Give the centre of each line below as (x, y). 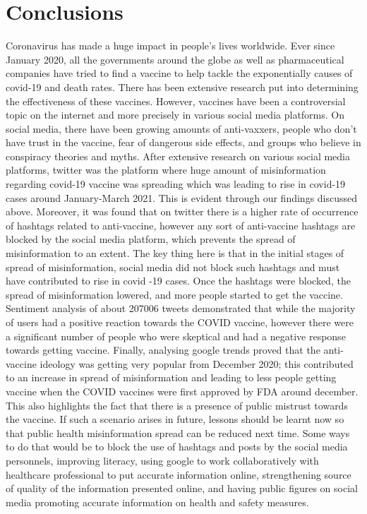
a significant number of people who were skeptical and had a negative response (176, 336)
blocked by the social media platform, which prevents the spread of (151, 239)
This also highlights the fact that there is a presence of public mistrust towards (177, 405)
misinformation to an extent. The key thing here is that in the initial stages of (175, 253)
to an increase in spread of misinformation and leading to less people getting (171, 377)
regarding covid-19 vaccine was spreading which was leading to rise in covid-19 (176, 184)
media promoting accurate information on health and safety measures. (157, 502)
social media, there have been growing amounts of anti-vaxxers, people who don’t (181, 128)
